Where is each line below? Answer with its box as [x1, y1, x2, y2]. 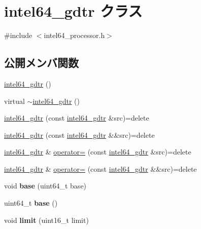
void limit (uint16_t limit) [4, 214, 89, 225]
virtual [4, 95, 25, 106]
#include [4, 30, 32, 41]
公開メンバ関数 [4, 55, 79, 70]
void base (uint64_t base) [4, 180, 87, 191]
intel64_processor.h [44, 30, 105, 41]
